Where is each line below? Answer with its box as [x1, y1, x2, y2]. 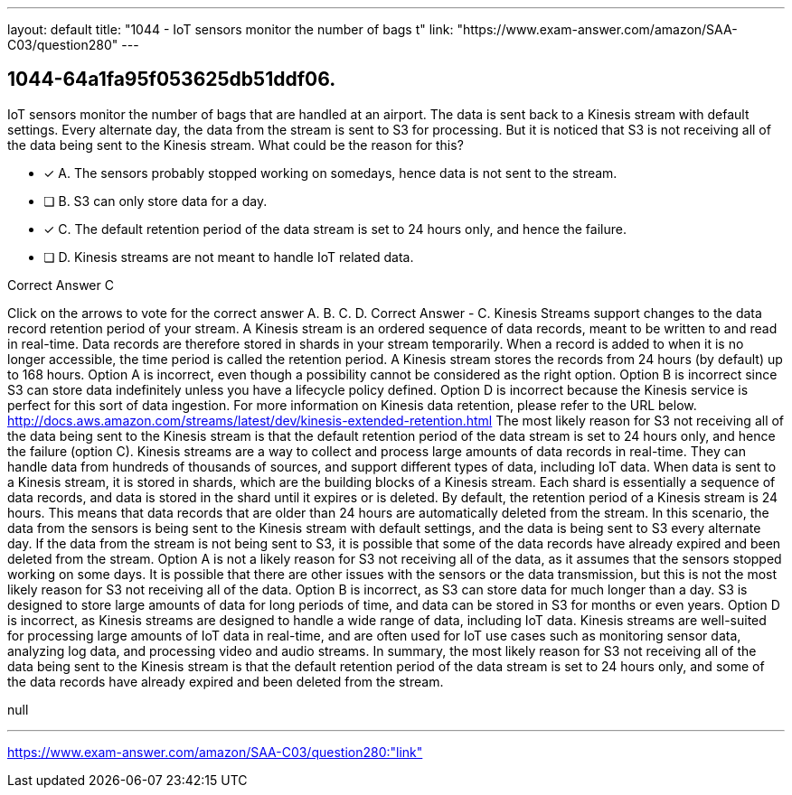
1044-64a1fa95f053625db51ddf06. [7, 68, 336, 91]
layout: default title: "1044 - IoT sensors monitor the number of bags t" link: [7, 22, 454, 37]
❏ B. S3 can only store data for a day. [43, 192, 268, 209]
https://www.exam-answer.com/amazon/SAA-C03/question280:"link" [7, 744, 423, 760]
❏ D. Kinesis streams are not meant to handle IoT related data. [43, 248, 414, 265]
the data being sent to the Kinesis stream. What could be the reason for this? [7, 136, 464, 153]
